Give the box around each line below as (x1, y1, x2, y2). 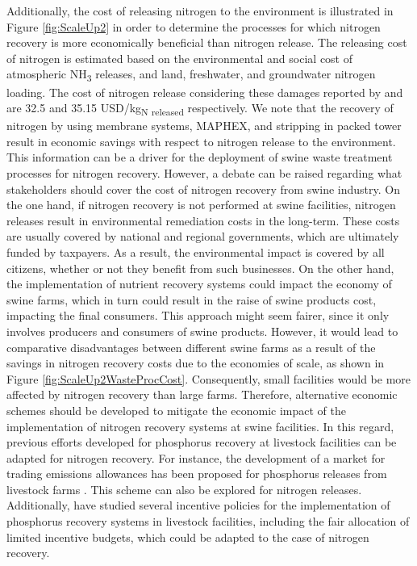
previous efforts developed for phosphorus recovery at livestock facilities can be (6, 434, 397, 451)
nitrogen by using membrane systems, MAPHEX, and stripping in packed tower (6, 117, 402, 134)
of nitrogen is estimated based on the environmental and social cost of (6, 49, 353, 66)
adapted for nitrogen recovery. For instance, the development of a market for (6, 449, 386, 466)
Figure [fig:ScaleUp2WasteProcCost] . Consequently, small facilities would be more (6, 370, 411, 387)
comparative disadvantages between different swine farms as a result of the (6, 338, 376, 355)
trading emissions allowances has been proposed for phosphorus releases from (6, 465, 387, 482)
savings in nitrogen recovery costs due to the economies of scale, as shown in (6, 354, 385, 371)
